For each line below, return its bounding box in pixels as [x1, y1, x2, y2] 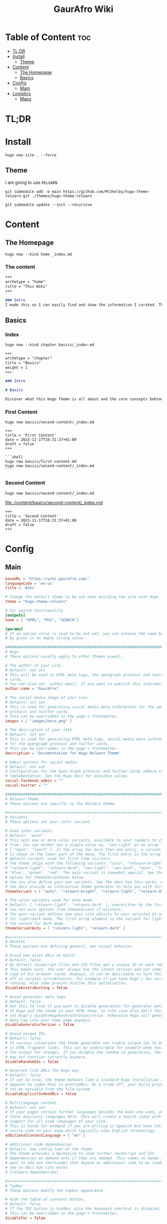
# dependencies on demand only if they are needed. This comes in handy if [5, 1156, 166, 1161]
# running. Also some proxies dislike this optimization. [5, 981, 128, 986]
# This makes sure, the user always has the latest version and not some [5, 967, 162, 972]
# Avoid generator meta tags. [5, 994, 68, 999]
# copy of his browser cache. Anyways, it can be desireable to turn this [5, 971, 164, 976]
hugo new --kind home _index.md [5, 252, 72, 257]
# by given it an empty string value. [5, 635, 85, 641]
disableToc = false [5, 1216, 46, 1221]
